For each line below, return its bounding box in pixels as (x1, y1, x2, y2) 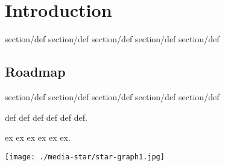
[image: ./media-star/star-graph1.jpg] (5, 152, 165, 161)
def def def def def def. (5, 110, 87, 123)
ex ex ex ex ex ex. (5, 131, 71, 144)
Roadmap (5, 62, 66, 81)
